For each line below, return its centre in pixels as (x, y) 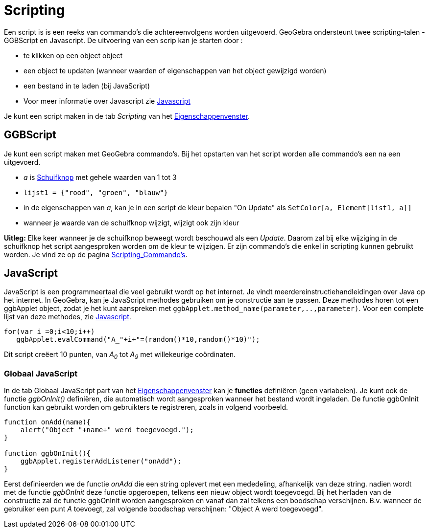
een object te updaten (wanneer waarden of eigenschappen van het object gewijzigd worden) (175, 70)
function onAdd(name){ (48, 422)
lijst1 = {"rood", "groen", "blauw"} (96, 192)
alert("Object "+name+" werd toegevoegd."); (107, 430)
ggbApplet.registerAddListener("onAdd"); (101, 461)
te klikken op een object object (73, 55)
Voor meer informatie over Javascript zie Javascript (107, 101)
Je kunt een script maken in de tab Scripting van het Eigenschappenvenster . (127, 116)
